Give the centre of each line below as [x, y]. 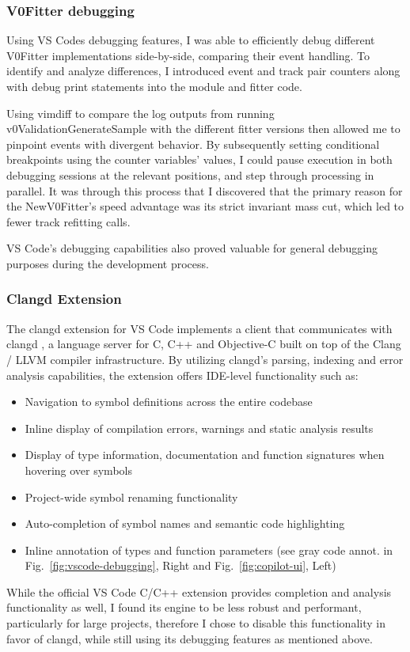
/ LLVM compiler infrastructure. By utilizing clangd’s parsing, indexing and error [205, 359]
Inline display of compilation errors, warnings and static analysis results [199, 428]
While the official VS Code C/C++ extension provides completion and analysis [199, 591]
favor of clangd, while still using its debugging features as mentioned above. [190, 638]
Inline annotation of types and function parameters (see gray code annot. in [209, 550]
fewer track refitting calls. [68, 221]
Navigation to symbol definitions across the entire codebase [169, 402]
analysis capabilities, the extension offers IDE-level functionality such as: [182, 375]
